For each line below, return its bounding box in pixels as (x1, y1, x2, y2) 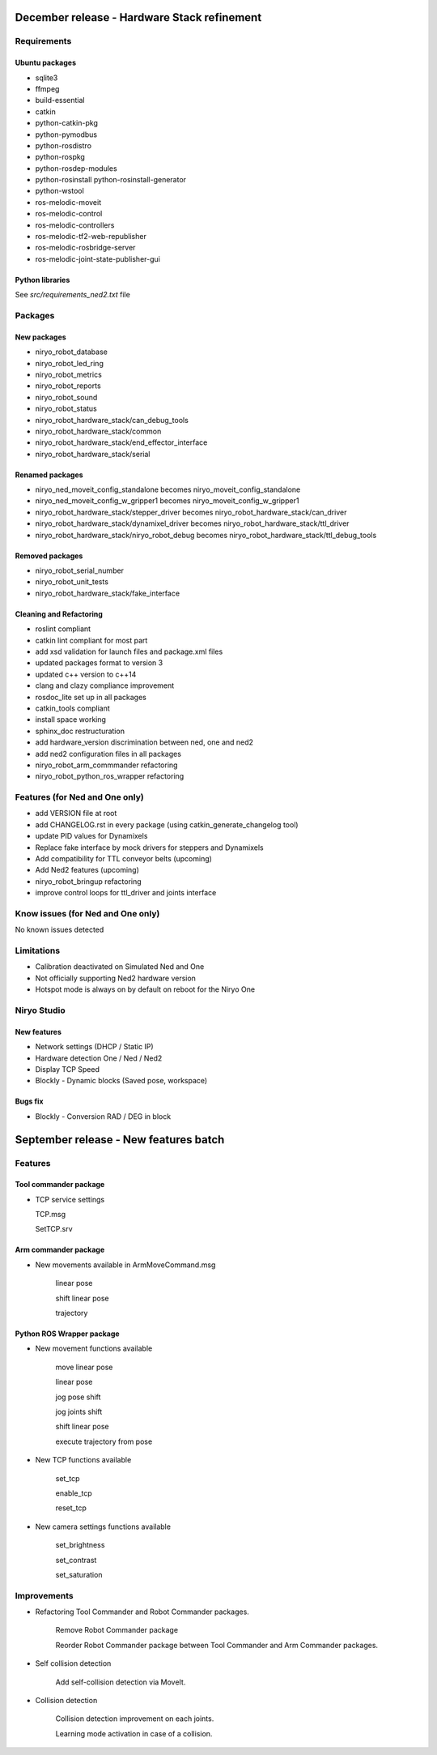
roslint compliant (35, 624, 91, 634)
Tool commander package (15, 1180, 105, 1189)
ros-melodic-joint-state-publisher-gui (35, 254, 161, 263)
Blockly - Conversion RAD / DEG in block (35, 1111, 172, 1121)
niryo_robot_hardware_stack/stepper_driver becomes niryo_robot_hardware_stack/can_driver (35, 507, 347, 517)
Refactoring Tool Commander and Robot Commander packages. (35, 1607, 250, 1616)
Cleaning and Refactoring (15, 608, 103, 619)
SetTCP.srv (35, 1224, 73, 1234)
